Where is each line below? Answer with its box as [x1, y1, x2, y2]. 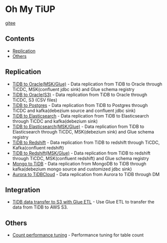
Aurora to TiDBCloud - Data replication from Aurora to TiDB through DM [12, 171, 160, 177]
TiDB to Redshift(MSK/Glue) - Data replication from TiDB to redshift [12, 150, 151, 156]
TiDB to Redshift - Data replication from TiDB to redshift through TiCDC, [12, 139, 160, 145]
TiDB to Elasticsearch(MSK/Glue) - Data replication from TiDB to [12, 123, 145, 129]
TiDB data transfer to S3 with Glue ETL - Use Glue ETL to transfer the [12, 199, 155, 205]
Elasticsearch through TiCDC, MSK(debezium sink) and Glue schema [12, 128, 155, 134]
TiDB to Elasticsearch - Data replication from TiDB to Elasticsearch [12, 112, 150, 118]
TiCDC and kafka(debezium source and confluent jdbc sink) [12, 107, 136, 113]
